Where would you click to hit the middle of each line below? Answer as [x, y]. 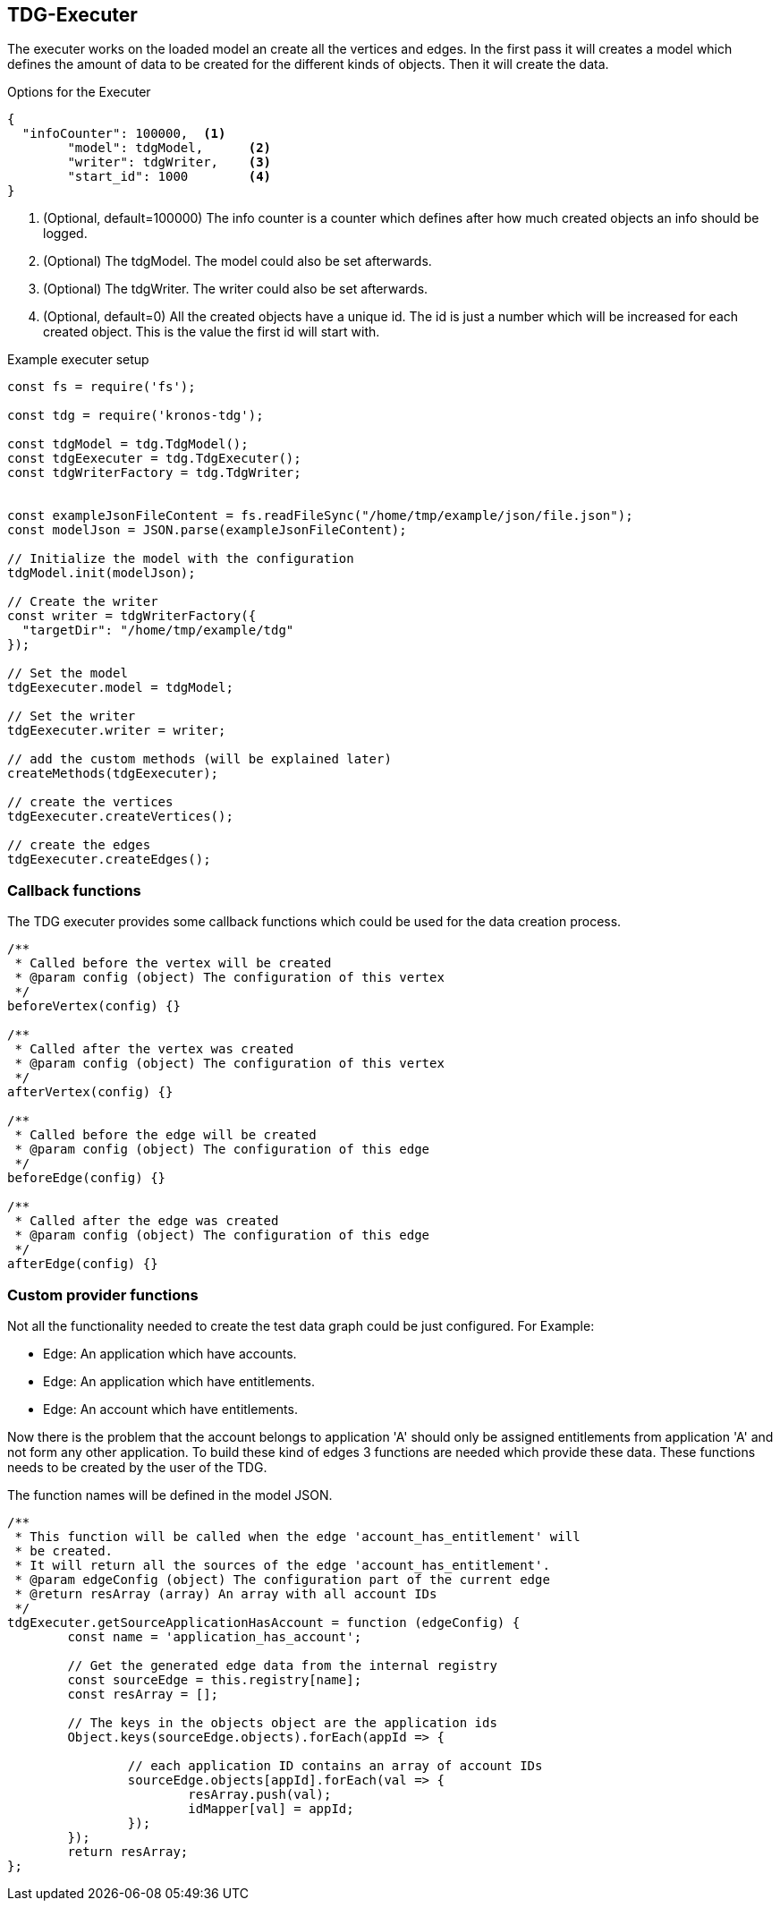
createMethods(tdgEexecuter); [113, 774]
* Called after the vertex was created [154, 1049]
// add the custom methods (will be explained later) [199, 759]
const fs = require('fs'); [102, 387]
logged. [65, 234]
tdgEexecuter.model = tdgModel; [120, 688]
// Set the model [68, 673]
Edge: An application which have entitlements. [179, 1381]
